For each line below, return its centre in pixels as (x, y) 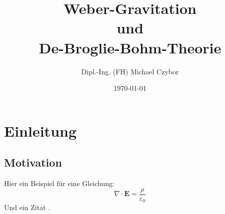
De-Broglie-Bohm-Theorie (130, 47)
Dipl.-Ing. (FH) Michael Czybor (130, 71)
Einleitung (40, 130)
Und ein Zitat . (27, 207)
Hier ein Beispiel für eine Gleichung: (59, 183)
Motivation (33, 162)
